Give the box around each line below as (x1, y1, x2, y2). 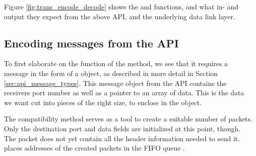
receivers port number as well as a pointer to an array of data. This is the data (4, 87, 244, 98)
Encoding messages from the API (4, 35, 179, 50)
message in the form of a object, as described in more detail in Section (4, 68, 218, 78)
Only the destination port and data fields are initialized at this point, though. (4, 123, 241, 133)
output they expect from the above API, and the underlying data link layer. (4, 11, 235, 21)
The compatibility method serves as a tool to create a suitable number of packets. (4, 114, 253, 124)
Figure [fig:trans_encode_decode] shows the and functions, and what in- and (4, 1, 239, 11)
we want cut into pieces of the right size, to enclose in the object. (4, 97, 202, 107)
